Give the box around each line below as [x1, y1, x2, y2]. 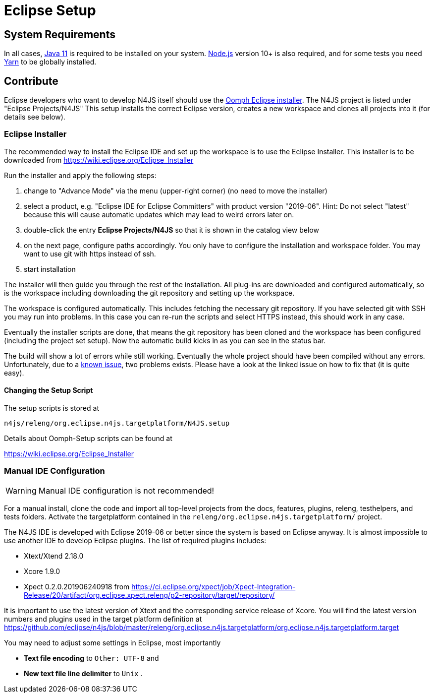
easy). [4, 368, 24, 377]
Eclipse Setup [4, 2, 96, 19]
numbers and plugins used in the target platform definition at [4, 614, 202, 623]
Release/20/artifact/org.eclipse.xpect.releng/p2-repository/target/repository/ [24, 590, 275, 599]
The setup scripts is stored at [4, 403, 99, 412]
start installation [24, 264, 76, 273]
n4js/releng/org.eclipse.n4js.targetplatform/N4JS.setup [4, 419, 230, 427]
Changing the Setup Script [4, 386, 93, 395]
